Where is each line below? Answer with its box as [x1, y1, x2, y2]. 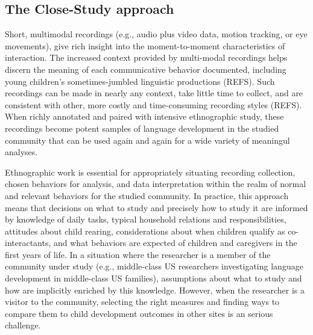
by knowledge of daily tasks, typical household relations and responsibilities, [5, 213, 286, 226]
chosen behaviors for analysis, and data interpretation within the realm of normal [5, 177, 306, 190]
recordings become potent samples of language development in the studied [5, 121, 279, 134]
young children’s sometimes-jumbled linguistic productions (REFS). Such [5, 75, 275, 87]
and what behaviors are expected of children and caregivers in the [54, 236, 297, 249]
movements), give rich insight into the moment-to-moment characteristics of [5, 39, 285, 52]
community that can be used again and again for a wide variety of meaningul [5, 134, 290, 146]
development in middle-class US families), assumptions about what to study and [5, 272, 302, 284]
